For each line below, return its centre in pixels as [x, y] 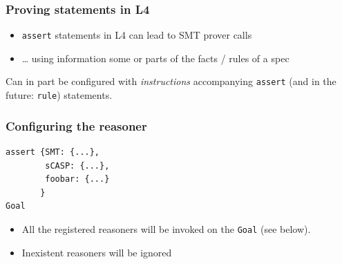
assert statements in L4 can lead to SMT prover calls [137, 35]
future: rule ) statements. [59, 95]
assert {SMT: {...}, [53, 152]
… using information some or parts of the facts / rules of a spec [155, 58]
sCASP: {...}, [77, 166]
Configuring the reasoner [76, 125]
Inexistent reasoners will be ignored [97, 252]
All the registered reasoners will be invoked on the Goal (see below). [166, 228]
